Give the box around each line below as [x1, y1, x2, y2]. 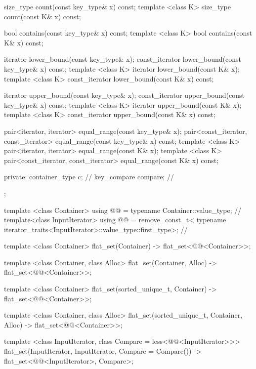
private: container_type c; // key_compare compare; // [4, 171, 174, 182]
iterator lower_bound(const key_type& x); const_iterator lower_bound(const [4, 54, 242, 64]
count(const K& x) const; [4, 11, 81, 21]
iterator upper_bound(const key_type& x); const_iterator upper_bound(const [4, 90, 245, 100]
